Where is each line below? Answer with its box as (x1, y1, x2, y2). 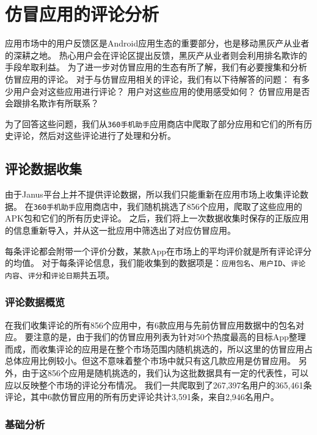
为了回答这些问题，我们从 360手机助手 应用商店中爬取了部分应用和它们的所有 (5, 117, 304, 130)
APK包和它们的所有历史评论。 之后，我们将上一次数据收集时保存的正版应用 (5, 212, 309, 225)
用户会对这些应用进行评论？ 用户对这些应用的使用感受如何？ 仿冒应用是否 (13, 84, 310, 97)
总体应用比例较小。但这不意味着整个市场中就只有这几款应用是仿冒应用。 (5, 354, 296, 367)
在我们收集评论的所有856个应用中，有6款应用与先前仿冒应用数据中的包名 (5, 318, 296, 331)
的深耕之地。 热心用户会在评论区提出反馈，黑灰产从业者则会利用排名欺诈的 (5, 48, 307, 61)
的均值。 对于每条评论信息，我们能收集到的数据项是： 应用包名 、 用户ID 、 (5, 256, 291, 269)
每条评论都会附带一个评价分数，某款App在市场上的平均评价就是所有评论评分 (5, 244, 312, 257)
